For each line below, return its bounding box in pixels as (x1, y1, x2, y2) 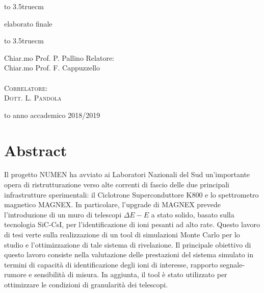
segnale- (220, 259, 245, 270)
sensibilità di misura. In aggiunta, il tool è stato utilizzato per (34, 269, 227, 280)
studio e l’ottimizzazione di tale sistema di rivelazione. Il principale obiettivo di (4, 239, 251, 250)
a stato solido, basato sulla (151, 209, 234, 219)
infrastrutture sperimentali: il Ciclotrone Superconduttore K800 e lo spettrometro (4, 189, 259, 200)
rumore (4, 269, 27, 280)
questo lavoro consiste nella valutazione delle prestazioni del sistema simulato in (4, 249, 254, 260)
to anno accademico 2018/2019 (4, 109, 100, 120)
